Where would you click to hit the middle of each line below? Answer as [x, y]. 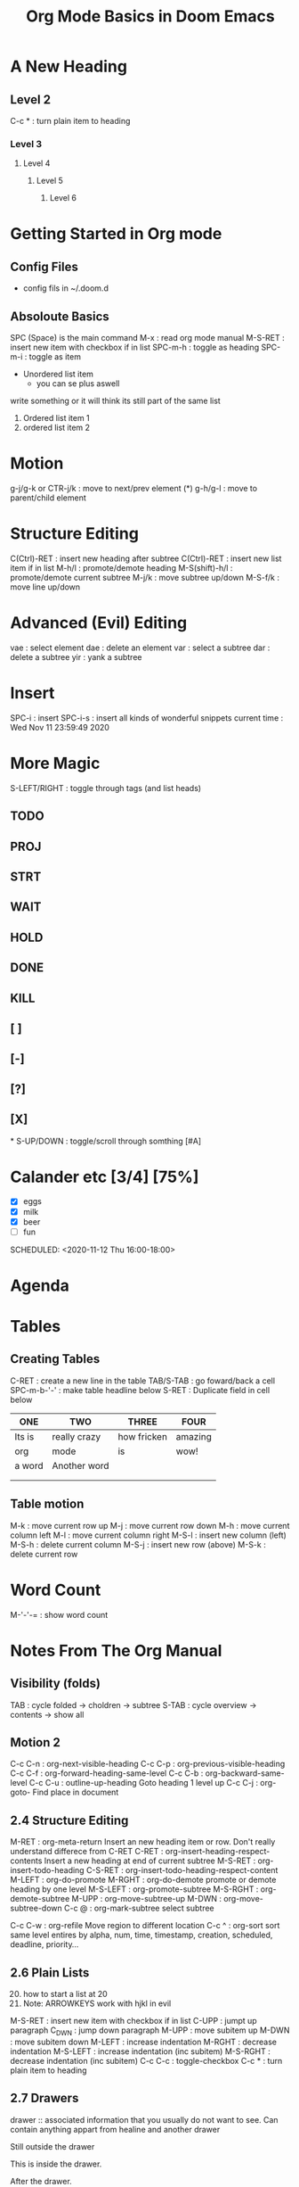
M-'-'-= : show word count [59, 1614]
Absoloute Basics [60, 316]
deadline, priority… [44, 1944]
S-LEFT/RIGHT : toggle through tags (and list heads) [106, 788]
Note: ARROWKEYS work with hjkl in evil [97, 2003]
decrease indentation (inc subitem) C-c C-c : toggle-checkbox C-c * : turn [146, 2060]
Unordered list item [58, 374]
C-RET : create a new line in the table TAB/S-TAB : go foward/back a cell [142, 1381]
